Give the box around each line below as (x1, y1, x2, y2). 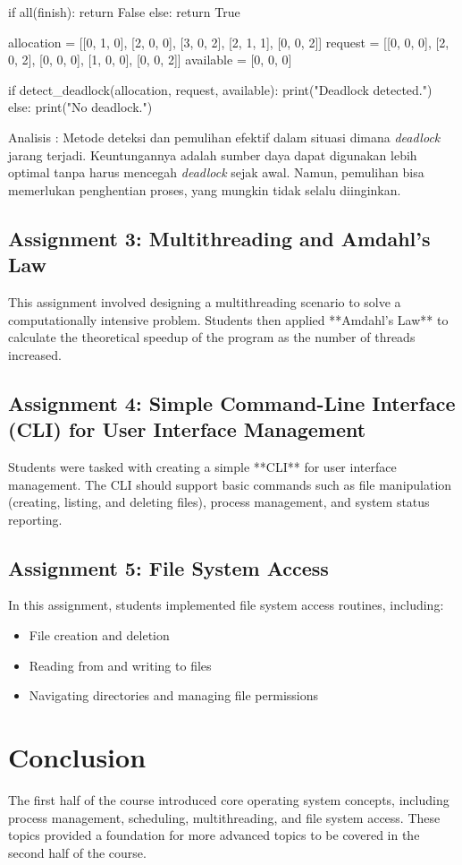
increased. (8, 345, 63, 364)
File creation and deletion (29, 626, 170, 645)
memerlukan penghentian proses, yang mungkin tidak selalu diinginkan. (8, 180, 401, 199)
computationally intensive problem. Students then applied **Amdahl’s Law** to (8, 310, 449, 329)
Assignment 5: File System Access (8, 553, 329, 581)
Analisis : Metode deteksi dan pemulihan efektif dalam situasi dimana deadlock (8, 127, 441, 146)
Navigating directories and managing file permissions (29, 686, 319, 705)
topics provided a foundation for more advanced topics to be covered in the (8, 826, 420, 844)
